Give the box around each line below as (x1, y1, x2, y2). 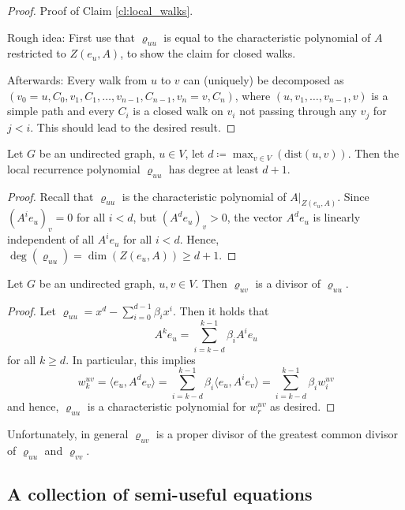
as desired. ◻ (270, 398, 336, 415)
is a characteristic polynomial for (87, 398, 246, 415)
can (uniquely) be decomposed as (183, 71, 344, 87)
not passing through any (239, 102, 357, 119)
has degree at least (168, 160, 259, 177)
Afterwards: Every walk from (7, 71, 148, 87)
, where (234, 87, 271, 103)
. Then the (347, 145, 399, 162)
